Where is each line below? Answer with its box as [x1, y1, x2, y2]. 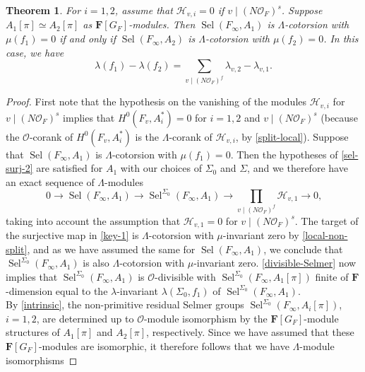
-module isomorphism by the [143, 310, 268, 325]
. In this [323, 31, 359, 46]
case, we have [6, 45, 64, 59]
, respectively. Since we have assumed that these [146, 325, 354, 339]
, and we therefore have [247, 161, 348, 175]
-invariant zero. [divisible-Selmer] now [193, 255, 357, 270]
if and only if [59, 31, 116, 46]
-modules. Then [128, 17, 196, 32]
